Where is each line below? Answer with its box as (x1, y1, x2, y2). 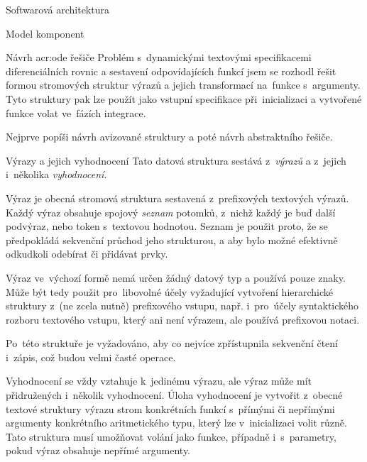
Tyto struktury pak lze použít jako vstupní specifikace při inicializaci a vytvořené (6, 91, 362, 106)
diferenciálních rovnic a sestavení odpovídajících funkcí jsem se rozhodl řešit (6, 63, 336, 78)
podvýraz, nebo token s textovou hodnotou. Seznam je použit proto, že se (6, 219, 328, 233)
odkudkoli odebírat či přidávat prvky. (6, 246, 168, 261)
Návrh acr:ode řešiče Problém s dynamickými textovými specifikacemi (6, 50, 312, 65)
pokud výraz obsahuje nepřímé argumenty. (6, 443, 191, 458)
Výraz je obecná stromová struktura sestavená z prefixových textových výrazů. (6, 190, 349, 205)
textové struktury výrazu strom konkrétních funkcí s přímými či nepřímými (6, 401, 335, 416)
